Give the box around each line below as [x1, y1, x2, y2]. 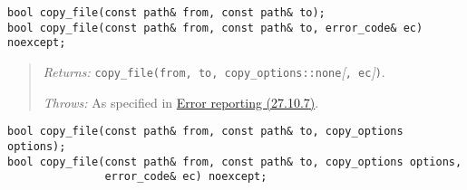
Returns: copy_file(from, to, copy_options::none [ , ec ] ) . [43, 62, 385, 81]
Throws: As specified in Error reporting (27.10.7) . [43, 92, 319, 111]
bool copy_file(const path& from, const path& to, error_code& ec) [7, 21, 423, 34]
